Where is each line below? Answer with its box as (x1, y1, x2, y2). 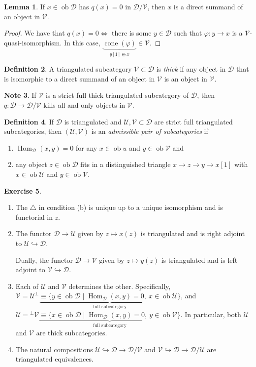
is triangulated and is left (161, 254, 238, 265)
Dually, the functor (15, 254, 73, 265)
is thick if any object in (156, 64, 226, 74)
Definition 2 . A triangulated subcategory (4, 64, 132, 74)
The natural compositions (15, 344, 93, 354)
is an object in (164, 73, 207, 83)
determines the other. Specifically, (68, 281, 171, 291)
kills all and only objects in (43, 100, 126, 110)
